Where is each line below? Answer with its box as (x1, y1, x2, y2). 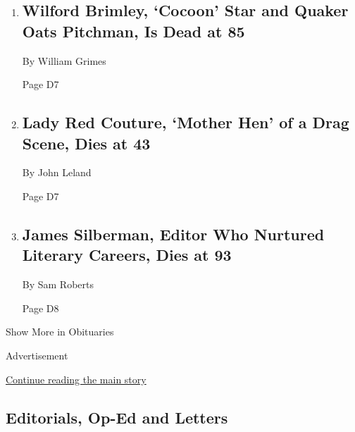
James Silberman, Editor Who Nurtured (22, 223, 325, 245)
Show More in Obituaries (6, 324, 114, 339)
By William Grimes (22, 53, 106, 68)
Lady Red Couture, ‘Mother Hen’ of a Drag (22, 111, 349, 133)
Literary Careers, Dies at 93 (22, 244, 232, 266)
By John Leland (22, 165, 92, 180)
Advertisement (6, 347, 68, 362)
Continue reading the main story (6, 371, 147, 386)
